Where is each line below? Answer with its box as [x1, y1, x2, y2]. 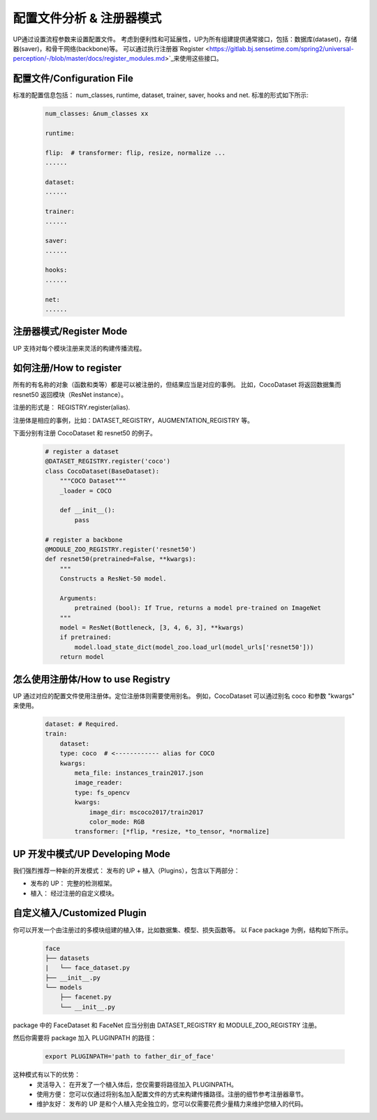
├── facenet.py [59, 993, 112, 1001]
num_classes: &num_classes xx [45, 110, 149, 118]
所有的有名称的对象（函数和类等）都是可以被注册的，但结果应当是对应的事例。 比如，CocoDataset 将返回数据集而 [13, 381, 341, 389]
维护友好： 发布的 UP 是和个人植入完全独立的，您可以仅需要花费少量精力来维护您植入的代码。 [36, 1100, 307, 1108]
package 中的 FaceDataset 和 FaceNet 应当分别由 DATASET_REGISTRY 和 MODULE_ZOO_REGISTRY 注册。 [13, 1021, 321, 1029]
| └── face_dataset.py [45, 964, 131, 972]
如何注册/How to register [13, 362, 122, 374]
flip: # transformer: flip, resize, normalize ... [45, 149, 226, 157]
